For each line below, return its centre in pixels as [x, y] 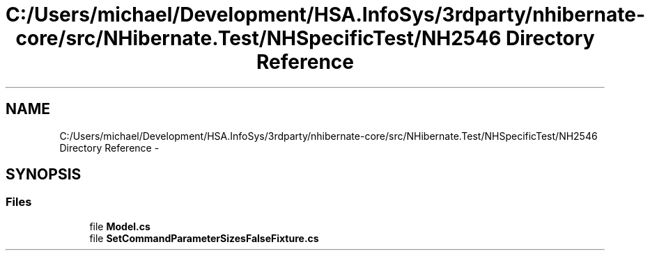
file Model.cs [120, 226]
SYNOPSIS [44, 175]
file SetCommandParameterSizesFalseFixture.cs [204, 238]
